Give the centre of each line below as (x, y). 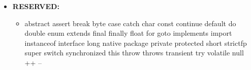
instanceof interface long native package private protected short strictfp (136, 43)
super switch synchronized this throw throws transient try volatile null (134, 53)
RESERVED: (36, 6)
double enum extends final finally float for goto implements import (128, 33)
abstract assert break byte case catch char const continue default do (130, 23)
